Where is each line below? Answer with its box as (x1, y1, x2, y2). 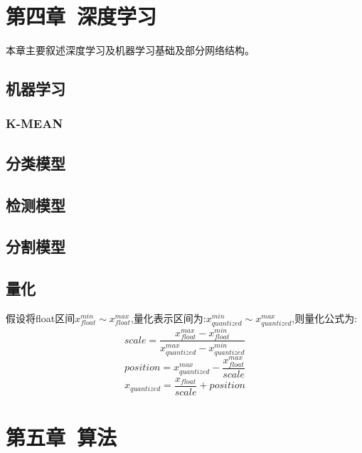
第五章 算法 (6, 422, 117, 451)
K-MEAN (6, 114, 63, 132)
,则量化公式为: (292, 310, 358, 325)
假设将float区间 (6, 310, 75, 325)
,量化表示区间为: (130, 310, 206, 325)
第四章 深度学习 (6, 1, 157, 31)
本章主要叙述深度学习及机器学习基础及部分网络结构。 (6, 43, 255, 58)
